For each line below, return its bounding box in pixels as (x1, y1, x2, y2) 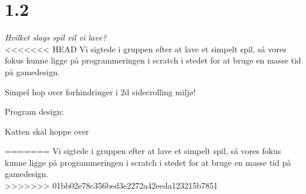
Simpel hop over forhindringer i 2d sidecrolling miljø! (5, 85, 196, 98)
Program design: (5, 105, 64, 118)
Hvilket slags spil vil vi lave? (5, 31, 107, 44)
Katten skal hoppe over (5, 125, 89, 137)
